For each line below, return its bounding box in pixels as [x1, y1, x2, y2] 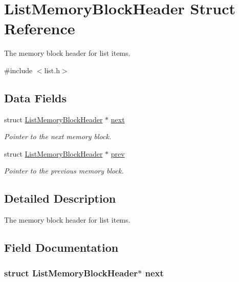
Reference [4, 18, 75, 39]
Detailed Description [4, 190, 116, 206]
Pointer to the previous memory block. [4, 165, 124, 176]
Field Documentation [4, 240, 119, 255]
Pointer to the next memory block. [4, 131, 112, 142]
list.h [44, 64, 60, 75]
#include [4, 64, 33, 75]
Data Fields [4, 90, 67, 105]
